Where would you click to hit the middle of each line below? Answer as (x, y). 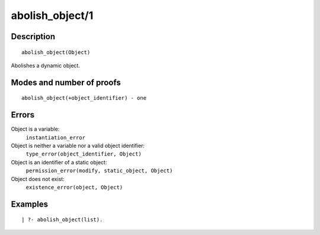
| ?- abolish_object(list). (62, 220)
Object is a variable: (35, 129)
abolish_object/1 (52, 15)
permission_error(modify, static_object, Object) (99, 171)
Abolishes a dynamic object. (45, 65)
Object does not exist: (38, 179)
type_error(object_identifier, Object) (84, 154)
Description (33, 36)
